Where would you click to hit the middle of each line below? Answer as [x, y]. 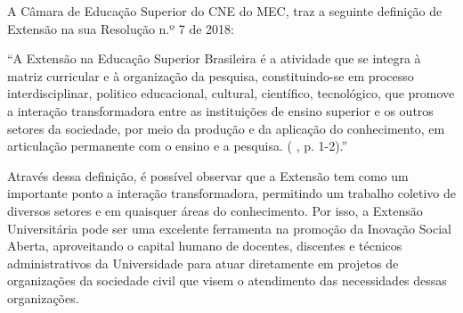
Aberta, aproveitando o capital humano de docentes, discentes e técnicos [205, 246]
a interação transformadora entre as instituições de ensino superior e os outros [220, 110]
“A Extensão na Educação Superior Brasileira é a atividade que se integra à [214, 58]
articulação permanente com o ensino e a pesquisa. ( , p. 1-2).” [178, 146]
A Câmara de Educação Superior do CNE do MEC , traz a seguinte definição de [225, 11]
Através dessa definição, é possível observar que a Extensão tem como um [208, 175]
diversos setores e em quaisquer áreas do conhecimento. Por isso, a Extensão [215, 210]
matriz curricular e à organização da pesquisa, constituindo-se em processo [211, 75]
